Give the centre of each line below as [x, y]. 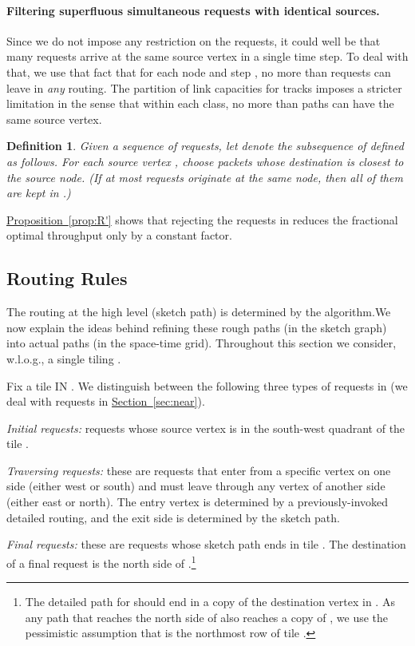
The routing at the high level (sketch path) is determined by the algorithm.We [199, 312]
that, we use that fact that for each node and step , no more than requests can [199, 71]
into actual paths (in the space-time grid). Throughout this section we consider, [202, 343]
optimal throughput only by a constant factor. [119, 235]
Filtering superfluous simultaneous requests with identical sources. [193, 10]
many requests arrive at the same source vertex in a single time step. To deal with [207, 56]
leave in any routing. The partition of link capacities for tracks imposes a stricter [204, 87]
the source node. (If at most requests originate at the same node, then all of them [205, 177]
